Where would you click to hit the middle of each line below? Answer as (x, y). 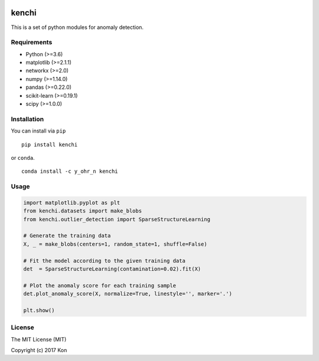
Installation (27, 119)
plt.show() (39, 310)
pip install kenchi (50, 144)
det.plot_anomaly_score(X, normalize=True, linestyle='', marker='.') (128, 294)
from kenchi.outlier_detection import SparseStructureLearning (117, 219)
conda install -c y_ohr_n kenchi (70, 171)
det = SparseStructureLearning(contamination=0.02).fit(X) (112, 269)
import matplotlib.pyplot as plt (72, 202)
